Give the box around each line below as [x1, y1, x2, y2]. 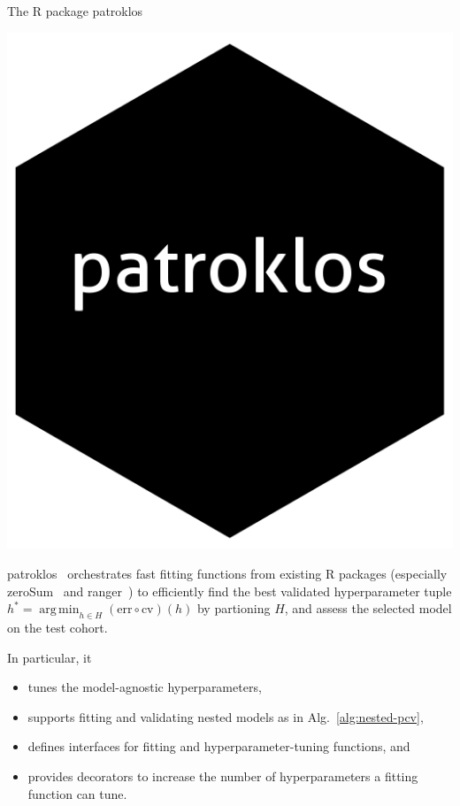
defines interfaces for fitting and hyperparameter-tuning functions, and [27, 737, 410, 756]
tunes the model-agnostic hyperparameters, [27, 678, 262, 696]
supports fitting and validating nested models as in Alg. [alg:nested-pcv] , [27, 707, 424, 725]
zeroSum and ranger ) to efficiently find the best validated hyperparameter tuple [7, 581, 452, 600]
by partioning [196, 599, 271, 618]
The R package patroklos [7, 2, 143, 19]
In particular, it [7, 648, 92, 666]
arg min [39, 603, 80, 617]
